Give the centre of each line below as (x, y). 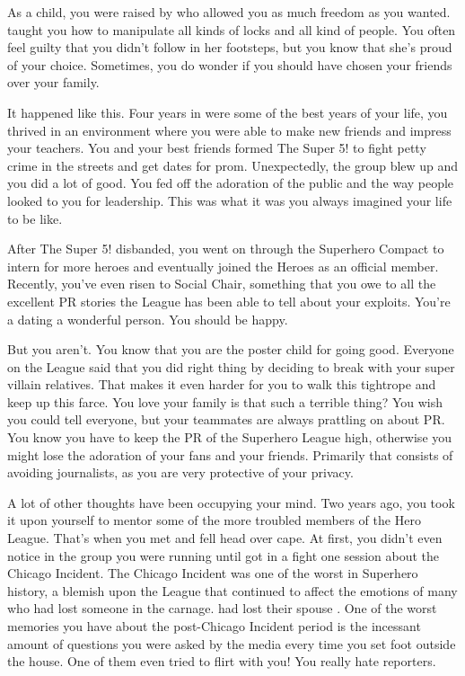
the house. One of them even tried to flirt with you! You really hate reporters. (222, 661)
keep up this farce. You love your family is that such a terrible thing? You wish (225, 401)
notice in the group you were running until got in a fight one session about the (224, 555)
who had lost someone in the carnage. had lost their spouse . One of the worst (222, 608)
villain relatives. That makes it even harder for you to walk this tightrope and (222, 384)
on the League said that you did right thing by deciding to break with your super (231, 366)
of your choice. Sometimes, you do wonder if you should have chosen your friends (230, 64)
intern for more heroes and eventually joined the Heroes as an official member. (223, 266)
